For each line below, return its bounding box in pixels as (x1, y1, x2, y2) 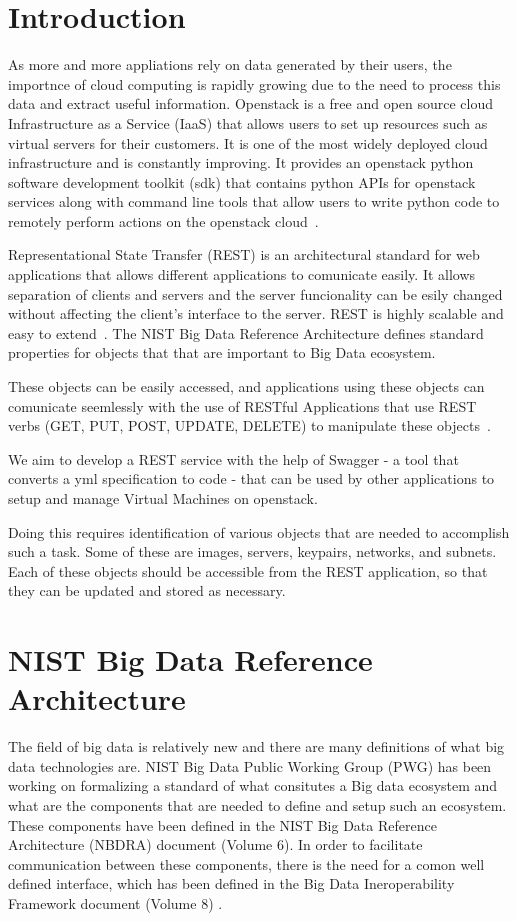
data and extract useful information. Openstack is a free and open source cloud (8, 93, 494, 114)
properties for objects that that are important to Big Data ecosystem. (8, 342, 436, 363)
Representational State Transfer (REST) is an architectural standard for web (8, 244, 480, 265)
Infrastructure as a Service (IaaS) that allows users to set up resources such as (8, 112, 488, 133)
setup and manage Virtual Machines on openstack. (8, 488, 318, 508)
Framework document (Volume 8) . (8, 893, 223, 914)
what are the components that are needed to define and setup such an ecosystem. (8, 795, 507, 816)
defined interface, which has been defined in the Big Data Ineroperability (8, 873, 455, 894)
